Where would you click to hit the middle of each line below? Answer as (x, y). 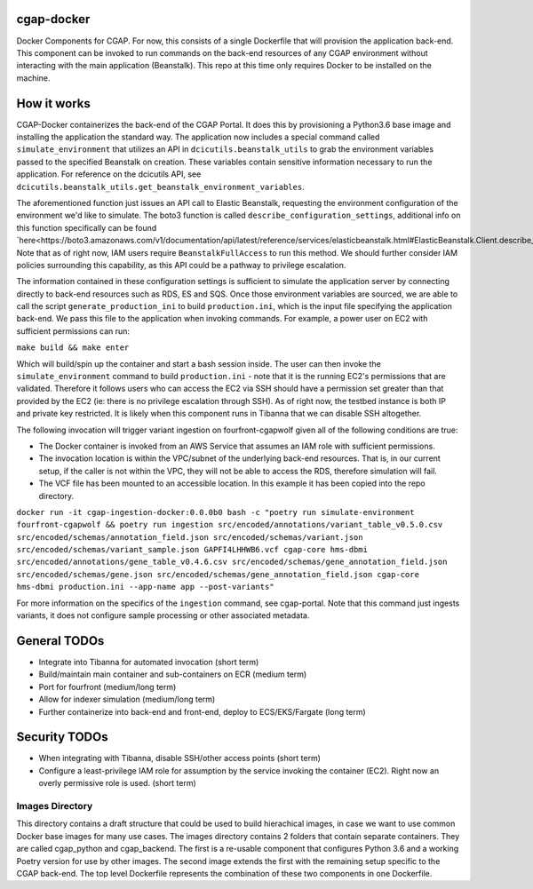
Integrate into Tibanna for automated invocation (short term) (149, 662)
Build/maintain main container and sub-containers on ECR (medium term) (173, 674)
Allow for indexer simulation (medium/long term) (127, 699)
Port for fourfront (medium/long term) (107, 687)
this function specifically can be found (87, 227)
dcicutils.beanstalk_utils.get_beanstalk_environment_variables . (161, 187)
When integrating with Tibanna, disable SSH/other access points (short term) (180, 758)
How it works (53, 103)
